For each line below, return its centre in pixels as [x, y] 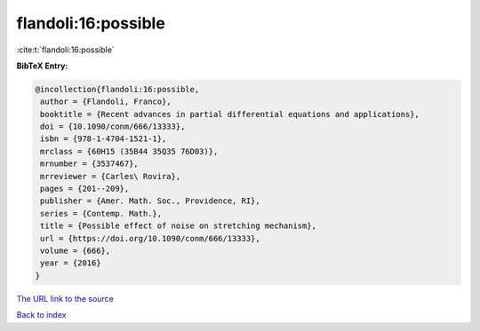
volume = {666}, [76, 251]
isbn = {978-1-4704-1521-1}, [104, 139]
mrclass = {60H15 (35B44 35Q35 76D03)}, [129, 151]
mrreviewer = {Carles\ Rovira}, [111, 176]
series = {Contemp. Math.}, [101, 213]
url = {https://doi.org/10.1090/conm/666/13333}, [151, 238]
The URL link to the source [65, 298]
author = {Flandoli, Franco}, [106, 102]
